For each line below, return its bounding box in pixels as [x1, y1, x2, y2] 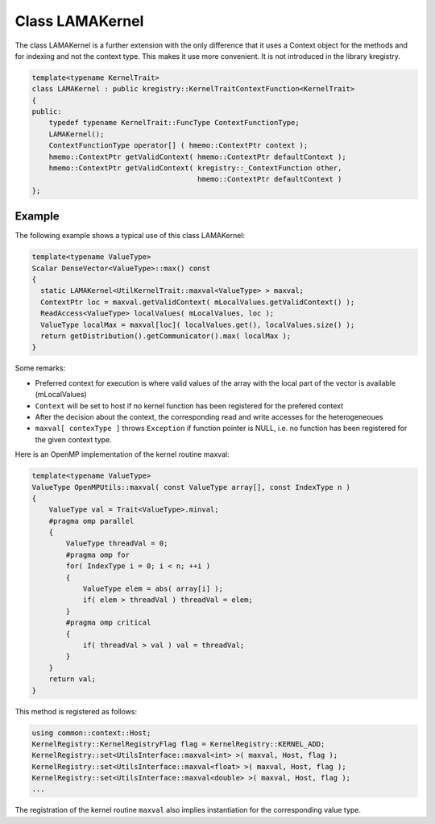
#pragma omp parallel [48, 517, 135, 525]
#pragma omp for [65, 550, 130, 559]
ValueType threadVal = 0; [65, 539, 168, 548]
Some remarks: [14, 363, 66, 373]
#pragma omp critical [65, 618, 151, 627]
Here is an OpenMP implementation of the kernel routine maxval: [14, 450, 230, 459]
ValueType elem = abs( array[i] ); [82, 584, 223, 593]
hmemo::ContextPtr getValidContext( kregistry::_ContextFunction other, [48, 164, 342, 173]
